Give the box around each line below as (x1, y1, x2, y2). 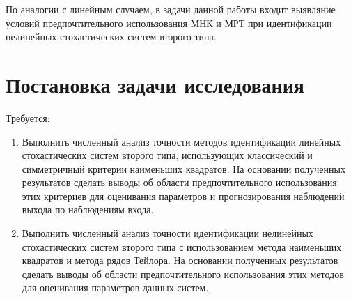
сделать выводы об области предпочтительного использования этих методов (22, 266, 344, 281)
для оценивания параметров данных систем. (22, 280, 209, 295)
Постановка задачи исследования (6, 70, 304, 98)
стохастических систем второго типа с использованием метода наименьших (22, 239, 342, 254)
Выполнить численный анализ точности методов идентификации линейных (22, 134, 341, 148)
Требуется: (6, 110, 50, 125)
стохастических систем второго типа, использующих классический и (22, 148, 313, 162)
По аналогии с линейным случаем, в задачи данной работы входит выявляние (6, 2, 336, 16)
